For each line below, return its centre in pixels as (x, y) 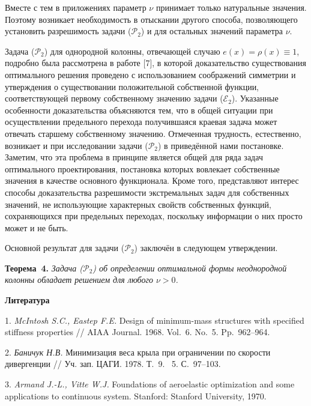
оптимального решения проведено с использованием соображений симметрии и (150, 74)
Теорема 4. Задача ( (44, 268)
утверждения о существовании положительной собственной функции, (132, 86)
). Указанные (255, 98)
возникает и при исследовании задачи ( (77, 145)
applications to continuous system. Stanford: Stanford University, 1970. (136, 395)
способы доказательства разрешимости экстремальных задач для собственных (147, 192)
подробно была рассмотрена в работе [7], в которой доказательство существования (155, 63)
